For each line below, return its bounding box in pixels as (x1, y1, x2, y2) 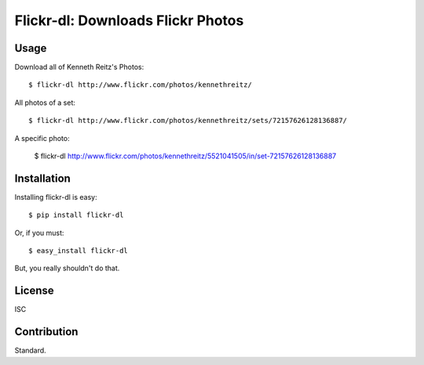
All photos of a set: (14, 98, 76, 107)
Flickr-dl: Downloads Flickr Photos (14, 12, 244, 29)
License (14, 284, 54, 298)
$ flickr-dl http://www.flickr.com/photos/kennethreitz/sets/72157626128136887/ (28, 116, 348, 125)
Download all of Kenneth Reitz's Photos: (14, 63, 144, 72)
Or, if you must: (14, 228, 64, 237)
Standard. (14, 345, 46, 356)
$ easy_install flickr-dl (28, 247, 129, 255)
